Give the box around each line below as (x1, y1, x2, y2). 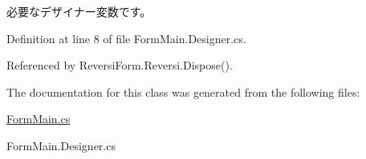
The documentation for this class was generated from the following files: (6, 83, 360, 100)
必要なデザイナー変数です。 (6, 3, 152, 19)
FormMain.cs (6, 110, 71, 127)
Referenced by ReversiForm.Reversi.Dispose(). (6, 57, 233, 74)
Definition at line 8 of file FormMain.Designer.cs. (6, 30, 246, 46)
